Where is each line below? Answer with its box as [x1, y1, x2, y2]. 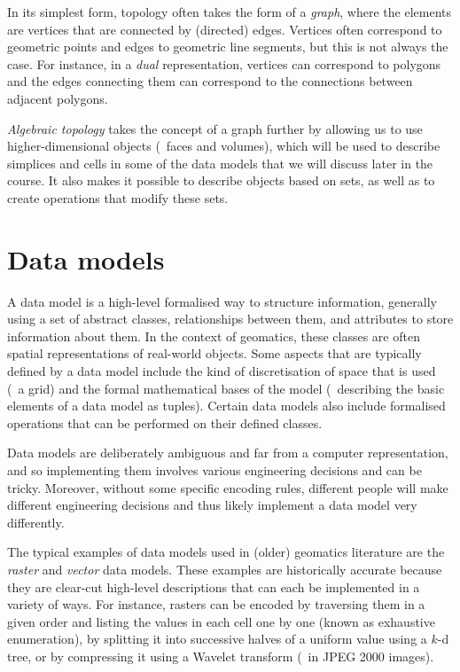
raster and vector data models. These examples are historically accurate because [7, 559, 442, 578]
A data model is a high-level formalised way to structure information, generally [7, 292, 437, 310]
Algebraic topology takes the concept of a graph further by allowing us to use [7, 119, 423, 137]
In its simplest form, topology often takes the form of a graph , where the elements [7, 3, 452, 20]
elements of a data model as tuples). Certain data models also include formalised [7, 396, 446, 415]
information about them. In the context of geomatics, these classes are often [7, 326, 420, 345]
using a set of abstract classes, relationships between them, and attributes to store [7, 309, 454, 328]
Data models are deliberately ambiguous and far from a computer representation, [7, 443, 448, 462]
